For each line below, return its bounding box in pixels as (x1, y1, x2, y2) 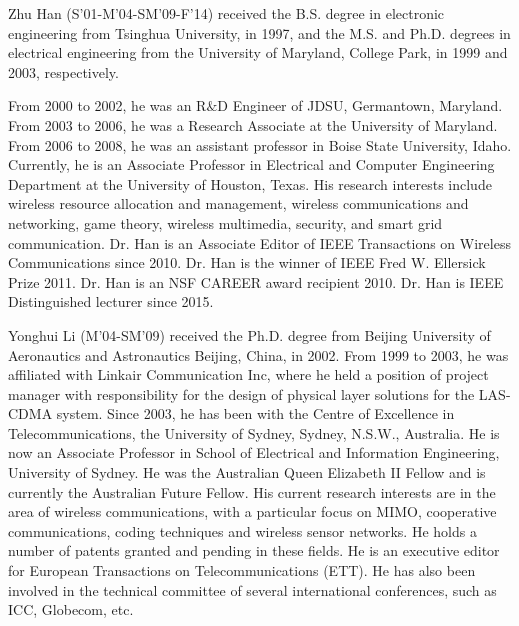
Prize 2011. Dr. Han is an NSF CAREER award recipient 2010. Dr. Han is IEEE (8, 271, 504, 292)
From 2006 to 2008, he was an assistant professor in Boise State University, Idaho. (8, 134, 512, 155)
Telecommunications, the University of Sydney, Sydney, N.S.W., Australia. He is (8, 422, 500, 443)
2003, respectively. (8, 61, 119, 82)
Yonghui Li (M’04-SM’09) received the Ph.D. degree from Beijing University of (8, 324, 491, 345)
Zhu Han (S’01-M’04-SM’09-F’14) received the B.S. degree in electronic (8, 3, 445, 23)
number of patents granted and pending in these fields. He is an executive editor (8, 540, 500, 561)
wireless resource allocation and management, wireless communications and (8, 193, 469, 214)
